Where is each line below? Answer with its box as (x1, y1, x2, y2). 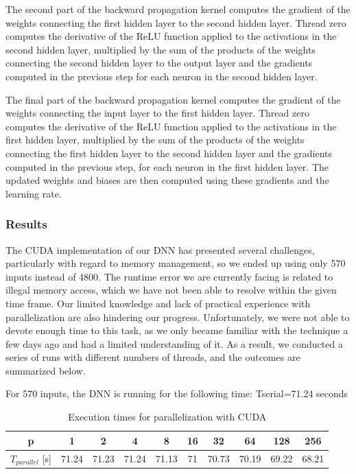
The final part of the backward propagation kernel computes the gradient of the (5, 92, 341, 106)
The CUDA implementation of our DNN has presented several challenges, (5, 242, 315, 257)
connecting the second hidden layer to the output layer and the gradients (5, 56, 313, 70)
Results (5, 215, 47, 233)
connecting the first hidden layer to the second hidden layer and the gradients (5, 145, 333, 160)
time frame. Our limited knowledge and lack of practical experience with (5, 296, 311, 310)
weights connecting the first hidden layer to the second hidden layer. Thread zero (5, 15, 346, 29)
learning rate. (5, 186, 62, 200)
